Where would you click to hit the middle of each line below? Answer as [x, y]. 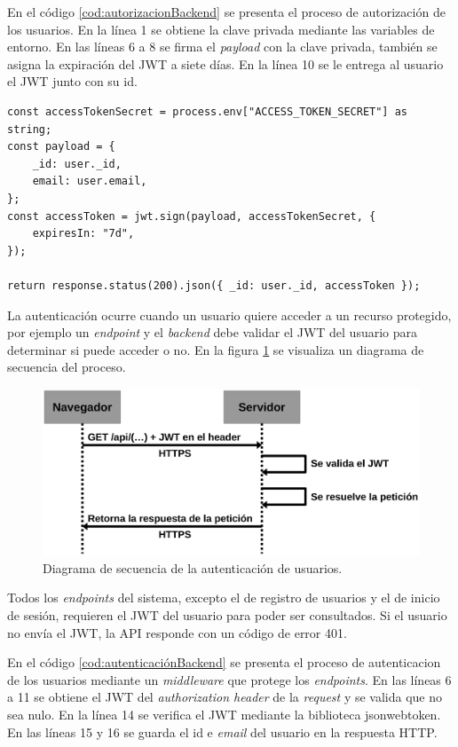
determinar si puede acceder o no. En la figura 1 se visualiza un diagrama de [216, 349]
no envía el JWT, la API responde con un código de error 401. [177, 632]
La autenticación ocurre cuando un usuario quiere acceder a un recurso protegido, [229, 315]
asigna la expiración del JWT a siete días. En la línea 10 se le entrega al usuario [225, 63]
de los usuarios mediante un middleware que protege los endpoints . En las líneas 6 [229, 679]
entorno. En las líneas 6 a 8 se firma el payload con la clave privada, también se [222, 47]
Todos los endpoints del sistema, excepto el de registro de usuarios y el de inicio [224, 598]
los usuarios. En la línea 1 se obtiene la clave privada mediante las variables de [221, 29]
